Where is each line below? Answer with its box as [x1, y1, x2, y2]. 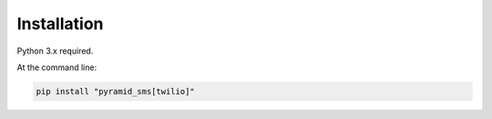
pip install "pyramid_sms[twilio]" [36, 86, 195, 96]
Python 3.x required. [16, 45, 94, 56]
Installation [16, 14, 104, 34]
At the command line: [16, 62, 97, 73]
